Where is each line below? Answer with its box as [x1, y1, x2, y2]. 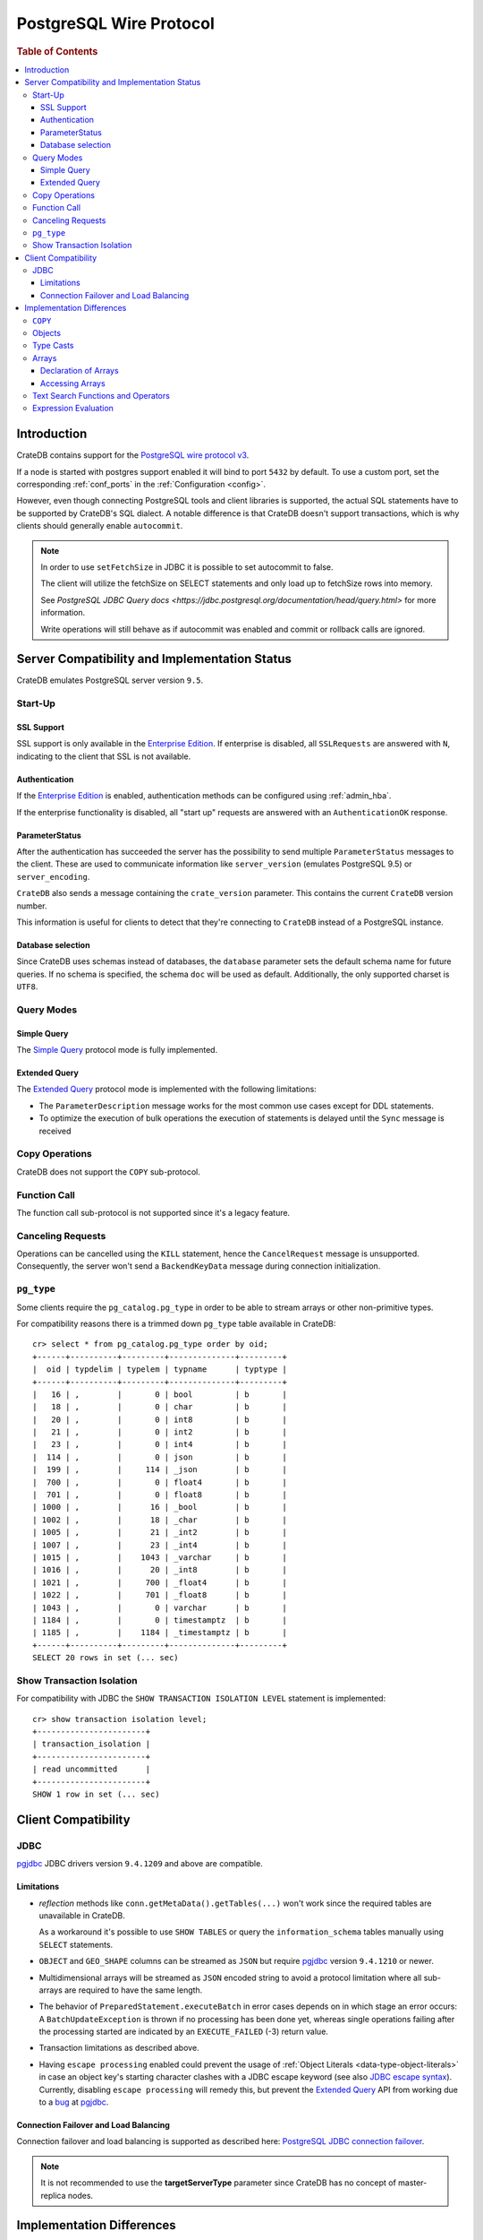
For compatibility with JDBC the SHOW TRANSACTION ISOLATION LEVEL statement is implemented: [16, 1693, 386, 1704]
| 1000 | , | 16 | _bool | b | [32, 1502, 288, 1512]
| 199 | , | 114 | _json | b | [32, 1465, 288, 1475]
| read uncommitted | [32, 1764, 151, 1774]
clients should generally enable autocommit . [16, 521, 183, 531]
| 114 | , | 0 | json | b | [32, 1452, 288, 1462]
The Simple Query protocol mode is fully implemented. [16, 1045, 218, 1055]
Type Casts [32, 340, 75, 351]
